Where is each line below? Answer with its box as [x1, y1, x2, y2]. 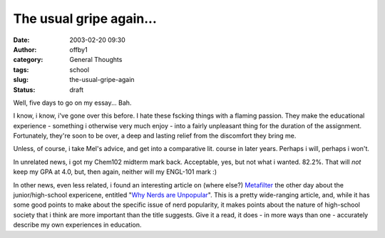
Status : [13, 86, 36, 94]
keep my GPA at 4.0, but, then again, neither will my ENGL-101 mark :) [13, 167, 217, 176]
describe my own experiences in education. [13, 221, 142, 229]
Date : [13, 36, 30, 44]
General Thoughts [69, 56, 123, 64]
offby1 [69, 45, 88, 53]
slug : [13, 76, 29, 84]
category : [13, 56, 43, 64]
